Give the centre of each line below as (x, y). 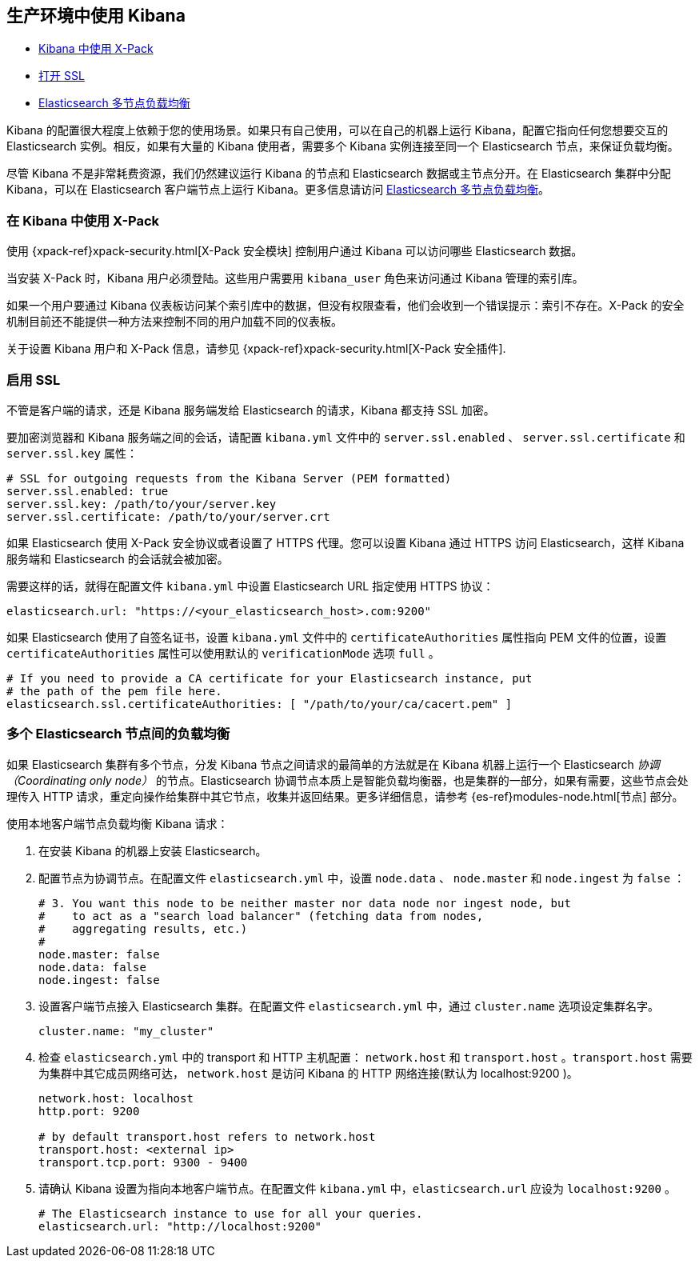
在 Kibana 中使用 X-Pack (83, 220)
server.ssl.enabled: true (88, 491)
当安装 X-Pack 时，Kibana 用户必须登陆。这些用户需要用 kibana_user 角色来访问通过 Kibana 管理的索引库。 (295, 278)
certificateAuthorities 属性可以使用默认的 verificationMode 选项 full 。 (223, 653)
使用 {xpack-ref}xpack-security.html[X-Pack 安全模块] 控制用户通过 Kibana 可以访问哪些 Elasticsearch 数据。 (295, 251)
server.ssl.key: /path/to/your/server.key (142, 504)
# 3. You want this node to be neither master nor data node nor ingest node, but (305, 903)
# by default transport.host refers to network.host (207, 1136)
